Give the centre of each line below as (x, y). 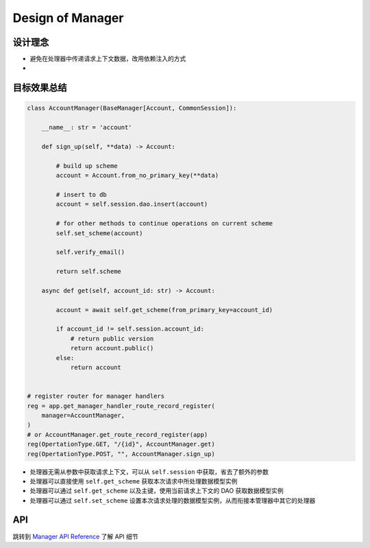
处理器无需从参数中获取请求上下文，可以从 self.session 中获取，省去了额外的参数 (149, 472)
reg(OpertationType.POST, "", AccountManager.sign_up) (121, 454)
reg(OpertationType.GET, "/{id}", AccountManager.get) (121, 444)
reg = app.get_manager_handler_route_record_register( (121, 406)
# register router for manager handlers (96, 396)
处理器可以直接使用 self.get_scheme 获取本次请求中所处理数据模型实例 (134, 481)
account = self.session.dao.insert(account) (132, 204)
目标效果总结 (40, 88)
